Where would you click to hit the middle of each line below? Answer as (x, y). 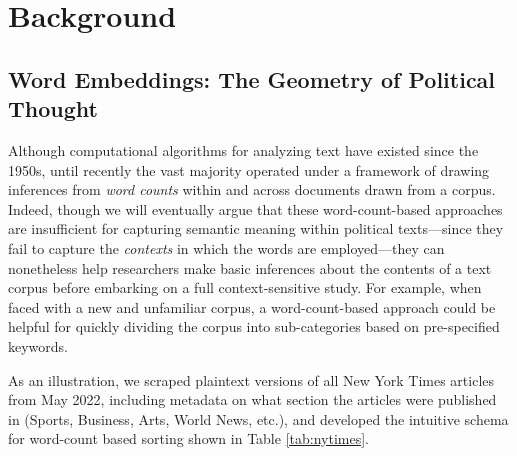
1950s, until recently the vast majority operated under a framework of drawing (249, 169)
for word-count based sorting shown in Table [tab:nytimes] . (188, 438)
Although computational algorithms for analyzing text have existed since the (243, 149)
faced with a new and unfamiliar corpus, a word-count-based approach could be (252, 306)
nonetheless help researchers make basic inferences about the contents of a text (250, 267)
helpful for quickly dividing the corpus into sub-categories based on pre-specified (254, 326)
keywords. (38, 345)
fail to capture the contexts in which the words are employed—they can (226, 247)
